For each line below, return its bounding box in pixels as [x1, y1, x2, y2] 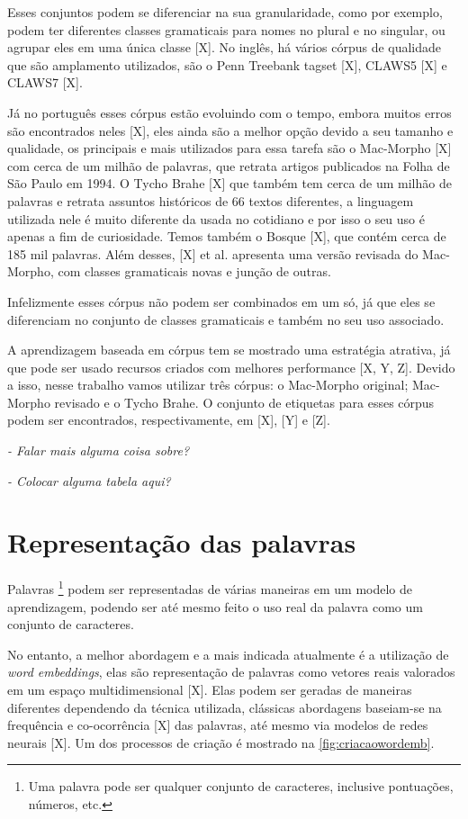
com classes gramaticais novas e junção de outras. [58, 262, 331, 281]
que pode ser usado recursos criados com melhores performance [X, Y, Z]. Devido [7, 357, 455, 376]
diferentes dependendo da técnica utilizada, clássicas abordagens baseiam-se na [7, 697, 442, 716]
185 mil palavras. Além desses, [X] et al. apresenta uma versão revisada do [7, 244, 418, 263]
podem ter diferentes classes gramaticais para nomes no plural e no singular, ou [7, 20, 445, 39]
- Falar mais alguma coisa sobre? [7, 441, 190, 460]
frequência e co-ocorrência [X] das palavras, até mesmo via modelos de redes [7, 715, 428, 734]
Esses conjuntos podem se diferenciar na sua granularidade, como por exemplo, [7, 3, 443, 21]
